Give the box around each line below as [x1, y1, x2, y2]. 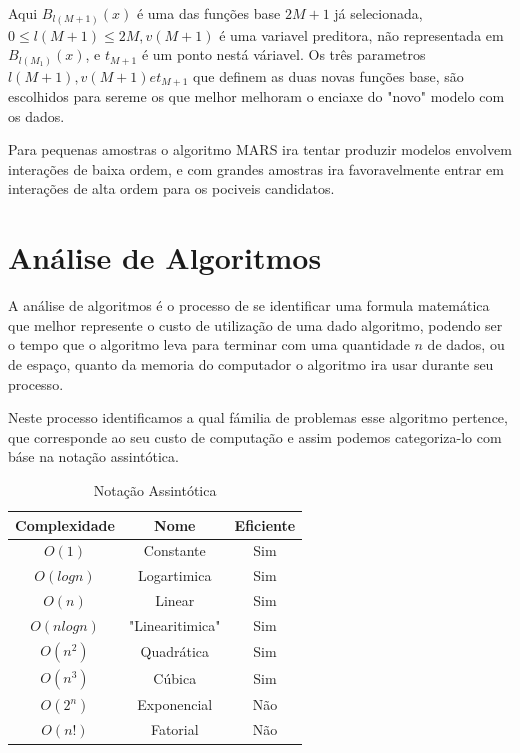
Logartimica [138, 565, 212, 586]
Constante [143, 540, 206, 561]
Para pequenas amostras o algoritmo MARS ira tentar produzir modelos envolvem [8, 139, 512, 160]
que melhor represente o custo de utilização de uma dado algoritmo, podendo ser [8, 314, 503, 335]
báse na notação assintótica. [8, 446, 179, 467]
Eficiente [234, 514, 296, 535]
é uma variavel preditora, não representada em [219, 24, 504, 45]
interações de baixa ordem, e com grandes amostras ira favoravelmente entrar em [8, 158, 504, 179]
